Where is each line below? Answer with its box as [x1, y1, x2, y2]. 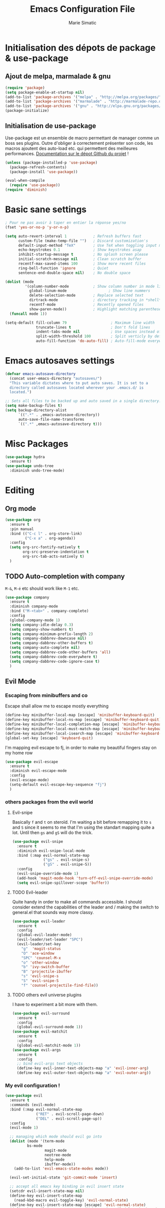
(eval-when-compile [5, 178, 45, 183]
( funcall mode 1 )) [9, 311, 48, 316]
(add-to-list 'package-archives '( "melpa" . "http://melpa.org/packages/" [5, 95, 162, 100]
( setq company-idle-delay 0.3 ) [9, 622, 74, 627]
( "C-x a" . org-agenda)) [25, 536, 76, 540]
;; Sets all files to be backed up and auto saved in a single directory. [5, 399, 162, 403]
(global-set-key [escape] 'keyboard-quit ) [5, 736, 93, 740]
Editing [5, 485, 35, 496]
